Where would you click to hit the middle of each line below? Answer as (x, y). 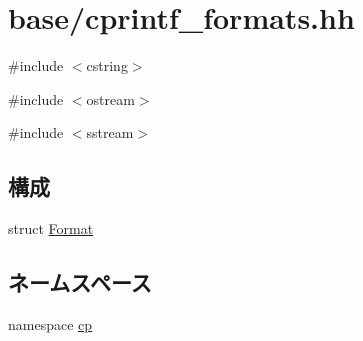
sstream (110, 132)
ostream (110, 98)
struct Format (51, 228)
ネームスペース (80, 282)
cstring (107, 65)
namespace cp (50, 323)
